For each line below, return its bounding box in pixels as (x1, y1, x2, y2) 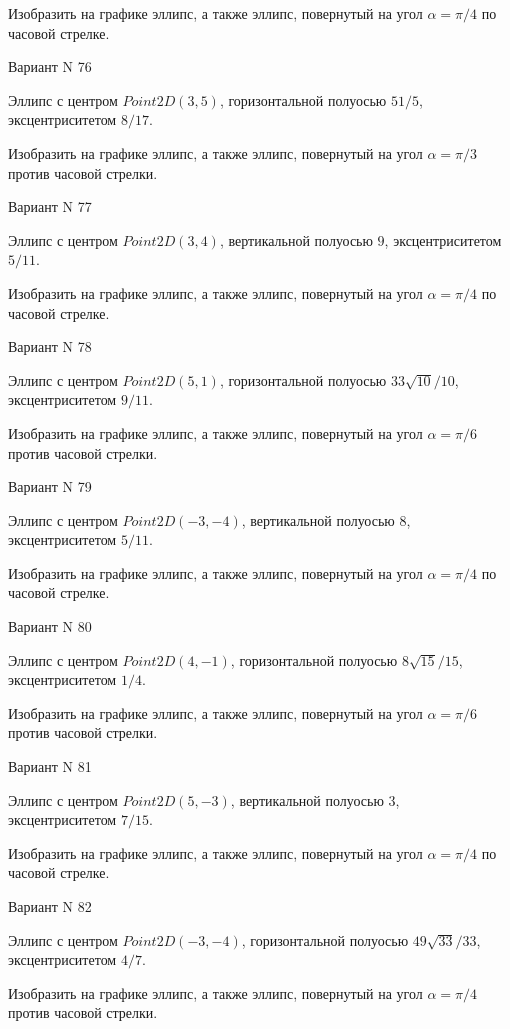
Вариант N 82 (8, 896, 92, 916)
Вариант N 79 (8, 476, 92, 497)
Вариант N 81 (8, 756, 92, 777)
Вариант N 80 (8, 616, 92, 637)
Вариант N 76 (8, 56, 92, 77)
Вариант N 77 (8, 196, 92, 217)
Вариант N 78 (8, 336, 92, 357)
